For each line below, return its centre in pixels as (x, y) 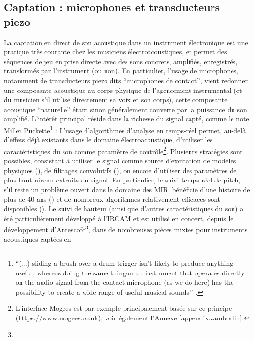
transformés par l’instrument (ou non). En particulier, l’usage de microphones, (121, 71)
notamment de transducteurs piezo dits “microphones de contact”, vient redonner (126, 80)
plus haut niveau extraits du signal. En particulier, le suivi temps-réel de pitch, (122, 180)
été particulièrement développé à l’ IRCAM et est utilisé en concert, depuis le (119, 218)
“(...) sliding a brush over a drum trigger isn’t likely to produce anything (124, 263)
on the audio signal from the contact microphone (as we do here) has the (125, 282)
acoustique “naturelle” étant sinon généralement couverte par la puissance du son (126, 109)
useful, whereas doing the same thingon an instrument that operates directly (130, 272)
